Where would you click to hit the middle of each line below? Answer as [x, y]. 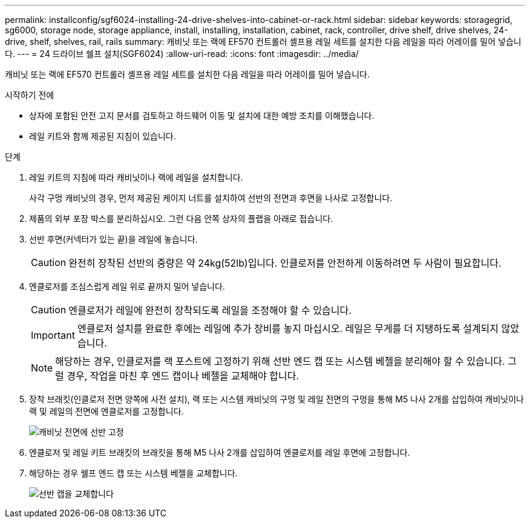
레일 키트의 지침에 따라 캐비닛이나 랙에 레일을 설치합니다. [136, 177]
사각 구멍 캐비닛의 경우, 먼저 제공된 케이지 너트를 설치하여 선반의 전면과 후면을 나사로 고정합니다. [211, 198]
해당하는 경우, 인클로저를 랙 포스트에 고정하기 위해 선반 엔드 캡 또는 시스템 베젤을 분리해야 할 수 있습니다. [280, 361]
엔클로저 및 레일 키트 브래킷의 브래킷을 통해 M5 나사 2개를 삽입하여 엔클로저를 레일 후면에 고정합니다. [220, 452]
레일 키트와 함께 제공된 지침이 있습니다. [103, 136]
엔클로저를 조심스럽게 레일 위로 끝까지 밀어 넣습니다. [127, 286]
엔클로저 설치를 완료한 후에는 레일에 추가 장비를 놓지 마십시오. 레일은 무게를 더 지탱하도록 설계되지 [288, 328]
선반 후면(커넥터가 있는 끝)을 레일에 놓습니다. [113, 239]
